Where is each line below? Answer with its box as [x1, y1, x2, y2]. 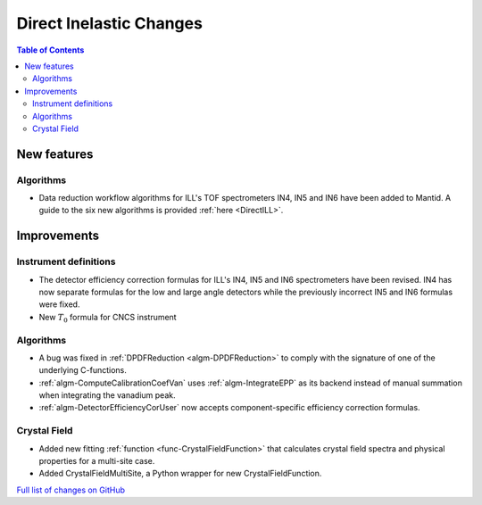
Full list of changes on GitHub [16, 484, 125, 495]
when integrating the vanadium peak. [38, 390, 176, 401]
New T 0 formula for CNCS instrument [38, 311, 178, 325]
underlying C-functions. [38, 365, 127, 376]
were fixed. [38, 299, 80, 310]
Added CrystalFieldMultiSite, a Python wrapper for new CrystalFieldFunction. [38, 468, 322, 479]
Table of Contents [16, 45, 85, 55]
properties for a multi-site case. [38, 456, 155, 466]
